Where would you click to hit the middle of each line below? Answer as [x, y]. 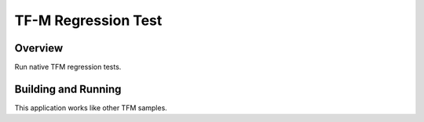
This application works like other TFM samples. [91, 108]
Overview [39, 48]
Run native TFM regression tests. [68, 67]
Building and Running [68, 89]
